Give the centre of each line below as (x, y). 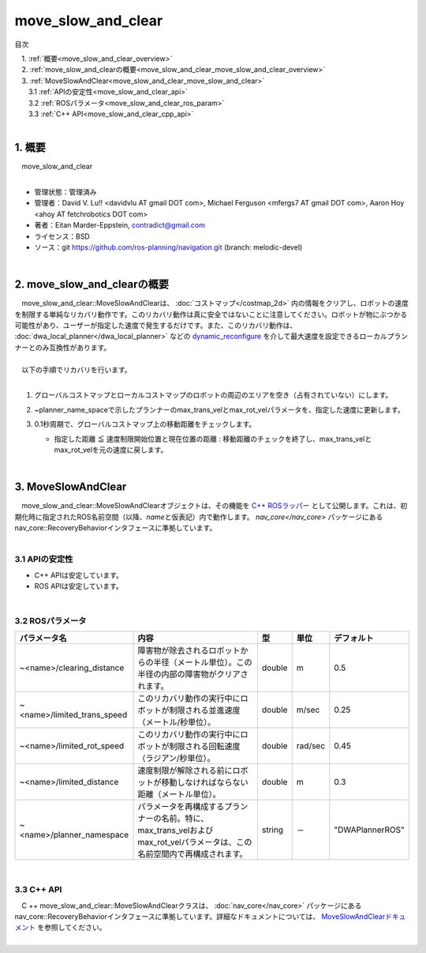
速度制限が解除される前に (185, 770)
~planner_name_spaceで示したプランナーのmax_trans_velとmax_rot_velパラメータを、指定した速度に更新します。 (220, 409)
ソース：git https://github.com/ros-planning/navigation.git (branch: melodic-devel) (168, 247)
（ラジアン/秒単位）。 (177, 759)
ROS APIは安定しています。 (79, 586)
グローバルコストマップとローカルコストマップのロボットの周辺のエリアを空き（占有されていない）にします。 (213, 395)
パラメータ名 (43, 638)
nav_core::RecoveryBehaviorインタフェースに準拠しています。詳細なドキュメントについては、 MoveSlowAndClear (200, 916)
